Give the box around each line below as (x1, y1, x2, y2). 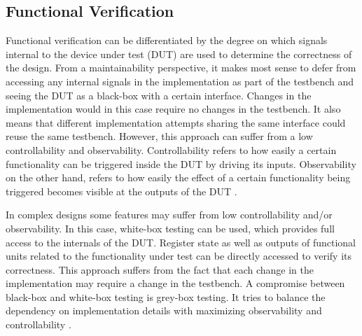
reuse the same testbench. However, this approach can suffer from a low (6, 129, 313, 143)
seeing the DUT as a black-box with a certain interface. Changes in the (6, 87, 312, 102)
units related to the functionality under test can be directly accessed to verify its (6, 248, 352, 263)
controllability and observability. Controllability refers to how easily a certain (6, 142, 337, 157)
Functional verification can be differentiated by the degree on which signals (6, 33, 328, 48)
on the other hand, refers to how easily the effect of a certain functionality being (6, 170, 351, 185)
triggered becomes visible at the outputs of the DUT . (6, 183, 237, 198)
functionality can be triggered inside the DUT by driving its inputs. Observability (6, 156, 356, 171)
